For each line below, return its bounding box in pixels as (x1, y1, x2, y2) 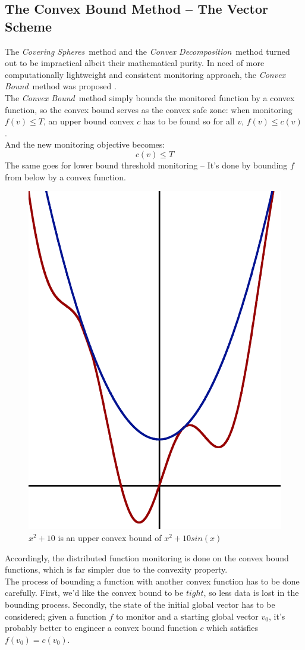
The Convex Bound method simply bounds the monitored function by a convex (5, 91, 295, 104)
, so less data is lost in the (203, 586, 299, 599)
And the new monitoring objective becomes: (5, 138, 165, 151)
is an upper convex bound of (58, 532, 162, 543)
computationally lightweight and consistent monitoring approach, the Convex (5, 68, 286, 80)
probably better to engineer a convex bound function (5, 621, 197, 634)
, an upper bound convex (43, 115, 134, 127)
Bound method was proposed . (5, 80, 117, 92)
